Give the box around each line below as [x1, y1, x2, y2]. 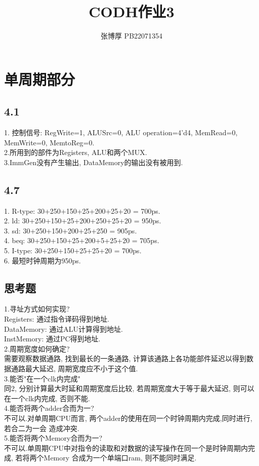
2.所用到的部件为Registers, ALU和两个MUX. [4, 147, 147, 158]
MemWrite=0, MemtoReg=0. [4, 137, 95, 147]
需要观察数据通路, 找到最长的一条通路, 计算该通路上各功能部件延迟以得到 [4, 353, 247, 364]
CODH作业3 [89, 1, 175, 22]
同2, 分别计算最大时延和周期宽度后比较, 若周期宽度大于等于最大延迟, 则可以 [4, 383, 254, 394]
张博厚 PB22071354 [100, 30, 163, 41]
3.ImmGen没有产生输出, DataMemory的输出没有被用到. [4, 157, 183, 167]
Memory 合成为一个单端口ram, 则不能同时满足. [44, 452, 197, 463]
